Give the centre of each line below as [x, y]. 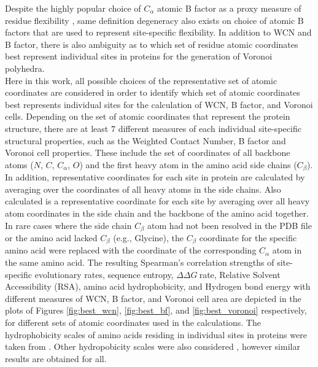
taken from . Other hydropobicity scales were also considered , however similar [153, 346]
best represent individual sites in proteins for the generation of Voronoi [139, 56]
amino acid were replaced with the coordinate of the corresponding [131, 250]
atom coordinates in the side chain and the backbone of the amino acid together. [157, 213]
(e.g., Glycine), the [149, 238]
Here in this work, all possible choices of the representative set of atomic [141, 80]
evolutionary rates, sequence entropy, [104, 274]
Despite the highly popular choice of [73, 8]
